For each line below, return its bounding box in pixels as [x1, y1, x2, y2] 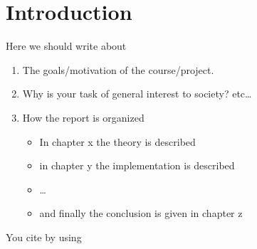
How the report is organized [22, 110, 145, 124]
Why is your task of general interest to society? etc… [22, 86, 252, 101]
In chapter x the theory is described [39, 134, 196, 149]
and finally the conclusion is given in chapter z [39, 206, 243, 221]
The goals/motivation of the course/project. [22, 62, 214, 77]
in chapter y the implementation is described [39, 158, 235, 173]
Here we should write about [6, 38, 127, 53]
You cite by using [6, 229, 82, 244]
